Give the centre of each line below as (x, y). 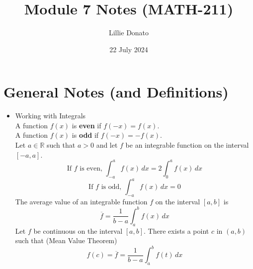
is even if (86, 125)
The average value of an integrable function (81, 201)
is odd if (85, 135)
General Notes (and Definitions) (116, 92)
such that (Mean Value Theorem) (66, 240)
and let (107, 145)
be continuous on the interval (78, 230)
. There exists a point (176, 230)
